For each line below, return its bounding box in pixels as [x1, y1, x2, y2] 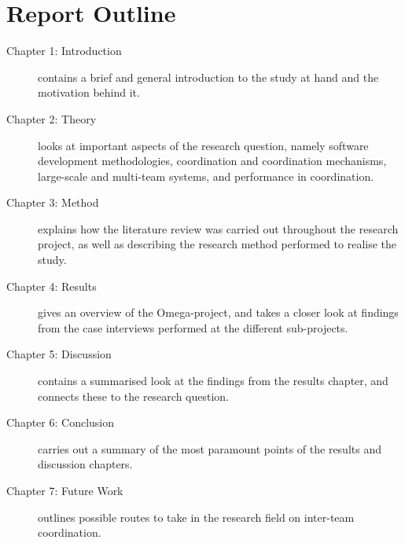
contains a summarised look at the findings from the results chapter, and [38, 372, 388, 389]
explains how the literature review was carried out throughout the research [38, 220, 399, 237]
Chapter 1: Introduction [6, 42, 122, 59]
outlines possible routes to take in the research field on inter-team [38, 508, 355, 525]
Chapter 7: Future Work [6, 482, 123, 498]
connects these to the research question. [38, 387, 230, 404]
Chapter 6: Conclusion [6, 414, 115, 431]
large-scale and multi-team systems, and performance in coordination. [38, 167, 374, 184]
